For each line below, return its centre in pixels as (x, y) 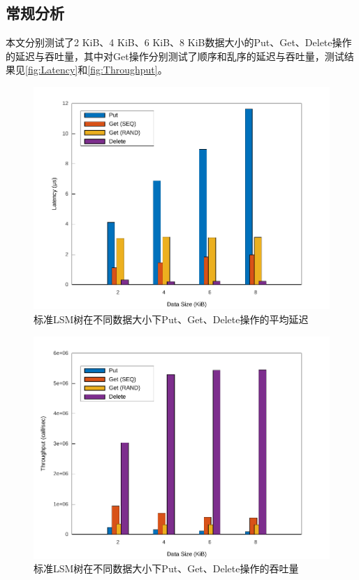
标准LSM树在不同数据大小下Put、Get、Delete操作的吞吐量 (166, 568)
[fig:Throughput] (123, 70)
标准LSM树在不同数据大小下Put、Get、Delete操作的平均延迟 (171, 319)
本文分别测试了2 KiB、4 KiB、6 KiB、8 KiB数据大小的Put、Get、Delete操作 (179, 42)
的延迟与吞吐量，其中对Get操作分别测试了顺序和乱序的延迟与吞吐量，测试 (175, 56)
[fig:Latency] (52, 70)
